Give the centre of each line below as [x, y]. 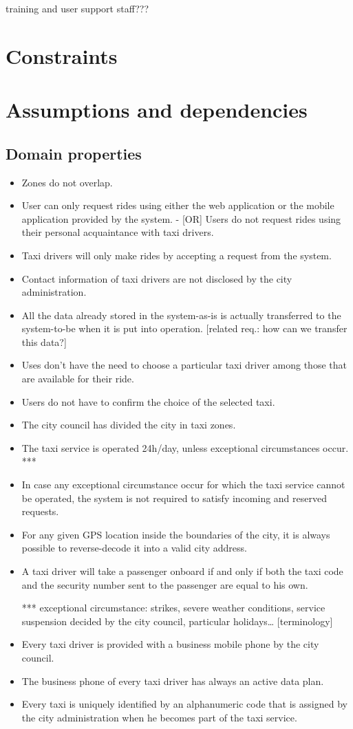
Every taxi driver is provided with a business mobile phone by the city [170, 644]
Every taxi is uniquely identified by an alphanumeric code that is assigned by [184, 704]
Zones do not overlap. [67, 182]
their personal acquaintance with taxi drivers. [118, 232]
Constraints [62, 55]
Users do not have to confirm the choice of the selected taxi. [148, 401]
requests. [40, 511]
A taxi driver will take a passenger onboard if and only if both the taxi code [182, 571]
